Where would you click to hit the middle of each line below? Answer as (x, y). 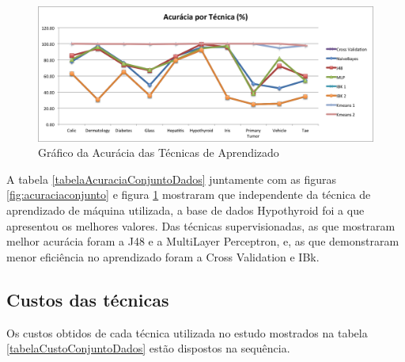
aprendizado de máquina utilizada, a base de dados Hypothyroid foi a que (185, 210)
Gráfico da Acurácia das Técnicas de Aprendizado (159, 152)
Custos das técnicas (88, 299)
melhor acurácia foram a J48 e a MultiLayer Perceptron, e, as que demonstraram (203, 241)
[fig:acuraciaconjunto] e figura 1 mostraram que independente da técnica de (189, 194)
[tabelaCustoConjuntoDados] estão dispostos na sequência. (148, 348)
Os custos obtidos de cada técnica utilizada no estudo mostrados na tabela (187, 332)
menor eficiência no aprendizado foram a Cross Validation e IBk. (163, 256)
